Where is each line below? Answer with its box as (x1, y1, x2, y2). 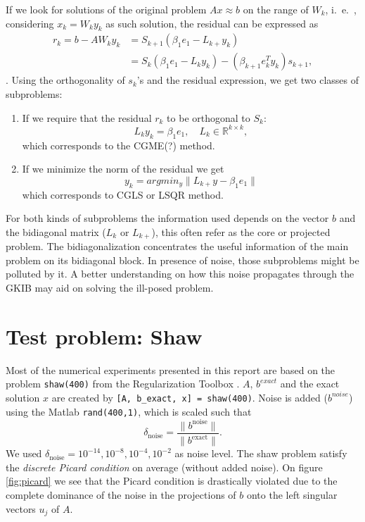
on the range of (243, 2, 309, 16)
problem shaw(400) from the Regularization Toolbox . (6, 376, 240, 391)
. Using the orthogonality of (6, 73, 125, 87)
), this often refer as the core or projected (151, 224, 331, 239)
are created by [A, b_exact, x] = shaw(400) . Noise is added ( (51, 390, 328, 404)
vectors (6, 501, 36, 516)
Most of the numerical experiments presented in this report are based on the (6, 362, 335, 377)
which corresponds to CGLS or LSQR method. (22, 187, 224, 201)
